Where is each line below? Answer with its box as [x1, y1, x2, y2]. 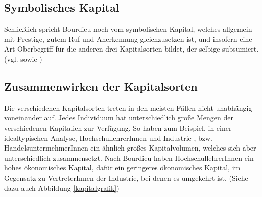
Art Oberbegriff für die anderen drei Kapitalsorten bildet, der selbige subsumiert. [4, 43, 259, 54]
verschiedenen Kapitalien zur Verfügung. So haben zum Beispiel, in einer [4, 122, 232, 133]
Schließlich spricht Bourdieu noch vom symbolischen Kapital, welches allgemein [4, 23, 252, 34]
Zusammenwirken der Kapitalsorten [4, 78, 198, 94]
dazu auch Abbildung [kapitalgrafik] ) [4, 182, 120, 193]
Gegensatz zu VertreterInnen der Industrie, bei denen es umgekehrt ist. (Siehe [4, 172, 248, 183]
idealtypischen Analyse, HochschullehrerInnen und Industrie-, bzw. [4, 132, 213, 143]
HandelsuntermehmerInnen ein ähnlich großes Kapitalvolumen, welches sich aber [4, 142, 256, 153]
